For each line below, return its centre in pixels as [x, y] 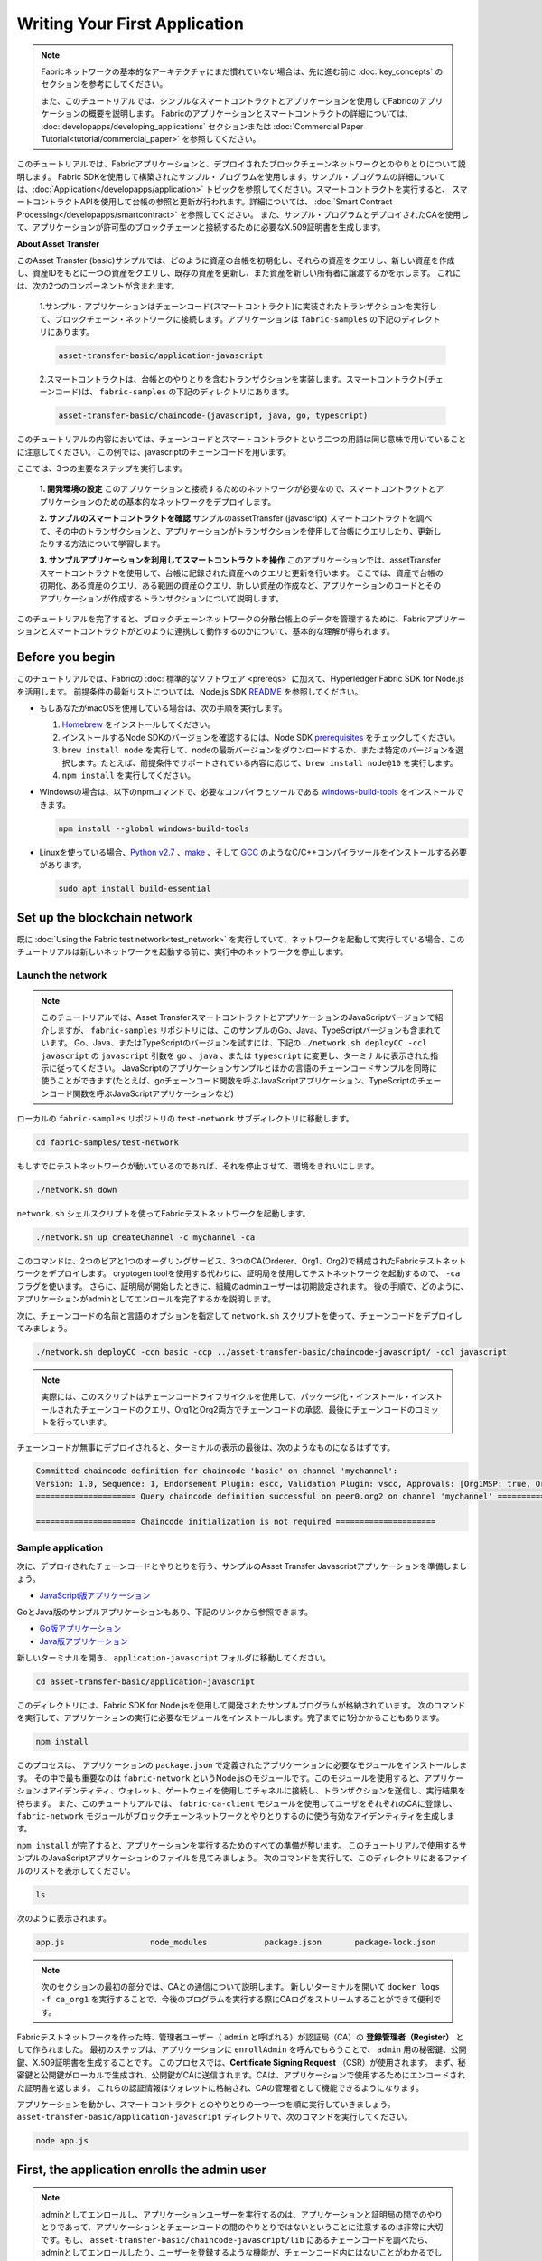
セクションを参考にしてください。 [104, 84]
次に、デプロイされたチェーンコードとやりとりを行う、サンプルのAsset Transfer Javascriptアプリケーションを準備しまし [242, 1566]
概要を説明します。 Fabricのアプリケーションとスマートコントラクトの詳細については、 [251, 114]
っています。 [88, 1422]
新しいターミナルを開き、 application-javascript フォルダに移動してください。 [174, 1658]
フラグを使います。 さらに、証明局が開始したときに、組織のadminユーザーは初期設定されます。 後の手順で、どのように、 [243, 1286]
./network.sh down [76, 1190]
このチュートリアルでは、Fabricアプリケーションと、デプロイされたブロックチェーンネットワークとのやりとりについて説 [241, 164]
